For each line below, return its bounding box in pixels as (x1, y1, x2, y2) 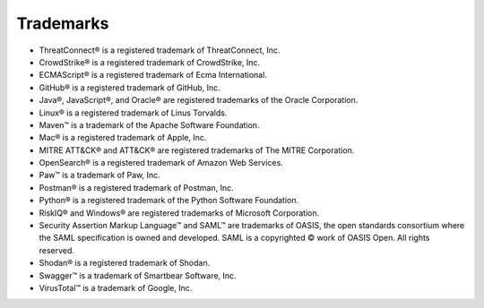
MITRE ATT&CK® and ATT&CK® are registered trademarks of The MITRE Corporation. (39, 144, 355, 156)
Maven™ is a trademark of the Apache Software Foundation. (39, 119, 260, 130)
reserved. (39, 244, 75, 255)
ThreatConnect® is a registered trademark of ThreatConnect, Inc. (39, 45, 281, 56)
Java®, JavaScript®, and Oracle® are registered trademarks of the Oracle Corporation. (39, 95, 359, 106)
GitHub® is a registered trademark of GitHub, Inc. (39, 81, 221, 93)
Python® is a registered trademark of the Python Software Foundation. (39, 195, 299, 206)
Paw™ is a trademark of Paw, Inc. (39, 170, 160, 181)
